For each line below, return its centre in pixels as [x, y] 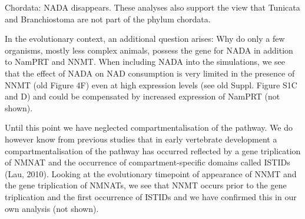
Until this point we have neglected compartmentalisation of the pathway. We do [149, 127]
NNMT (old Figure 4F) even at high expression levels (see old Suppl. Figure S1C [151, 84]
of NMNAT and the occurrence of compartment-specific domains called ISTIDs [147, 162]
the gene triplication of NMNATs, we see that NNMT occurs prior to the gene [146, 185]
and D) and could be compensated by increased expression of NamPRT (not [142, 96]
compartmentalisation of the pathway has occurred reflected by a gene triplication [153, 150]
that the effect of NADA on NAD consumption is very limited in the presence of [150, 73]
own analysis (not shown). [52, 208]
